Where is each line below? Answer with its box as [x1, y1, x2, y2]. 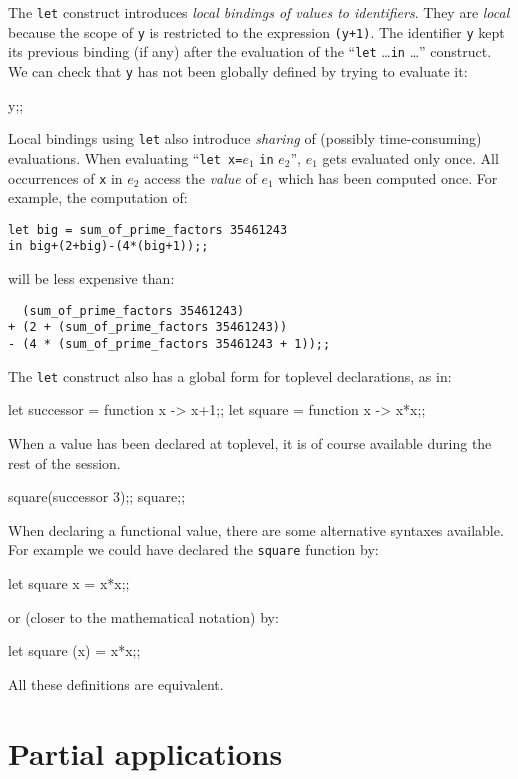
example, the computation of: [8, 187, 188, 208]
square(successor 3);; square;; [8, 486, 186, 507]
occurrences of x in [8, 167, 123, 188]
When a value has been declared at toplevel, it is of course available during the [8, 432, 492, 453]
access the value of [144, 167, 257, 188]
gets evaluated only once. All [322, 147, 499, 168]
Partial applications [8, 732, 283, 773]
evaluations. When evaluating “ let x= [8, 147, 243, 168]
